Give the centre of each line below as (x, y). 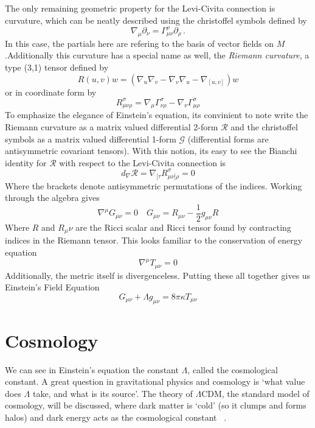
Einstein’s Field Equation (52, 287)
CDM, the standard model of (255, 393)
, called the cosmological (233, 369)
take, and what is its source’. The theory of (112, 393)
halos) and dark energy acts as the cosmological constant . (116, 417)
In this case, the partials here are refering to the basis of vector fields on (140, 43)
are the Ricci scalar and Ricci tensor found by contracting (183, 227)
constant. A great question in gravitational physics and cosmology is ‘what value (155, 381)
